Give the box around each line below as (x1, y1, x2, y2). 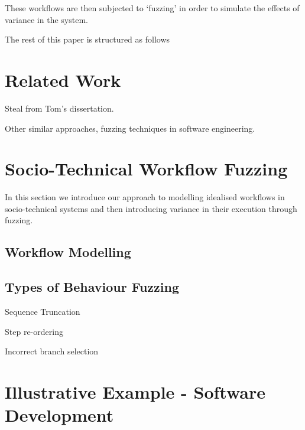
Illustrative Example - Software (5, 379, 266, 403)
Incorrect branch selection (5, 345, 99, 357)
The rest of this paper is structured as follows (5, 33, 170, 45)
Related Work (5, 67, 121, 92)
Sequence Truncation (5, 305, 80, 317)
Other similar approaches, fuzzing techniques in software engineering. (5, 122, 255, 134)
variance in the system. (5, 13, 88, 25)
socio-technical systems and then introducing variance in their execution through (5, 202, 297, 214)
